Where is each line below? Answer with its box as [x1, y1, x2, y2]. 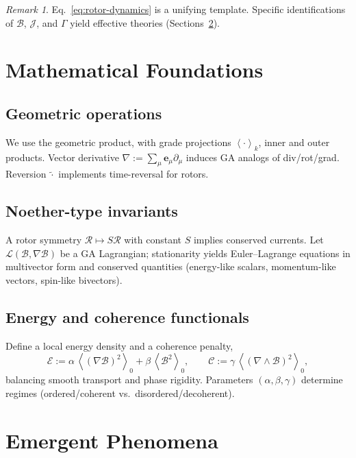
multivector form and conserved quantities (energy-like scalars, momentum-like [5, 259, 336, 274]
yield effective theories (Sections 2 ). [70, 15, 220, 29]
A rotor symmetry [5, 232, 82, 247]
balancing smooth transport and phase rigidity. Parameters [5, 372, 253, 387]
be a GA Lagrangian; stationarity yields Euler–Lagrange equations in [60, 245, 351, 260]
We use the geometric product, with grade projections [5, 134, 231, 149]
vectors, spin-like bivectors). [5, 272, 123, 287]
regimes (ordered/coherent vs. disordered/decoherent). [5, 385, 235, 400]
